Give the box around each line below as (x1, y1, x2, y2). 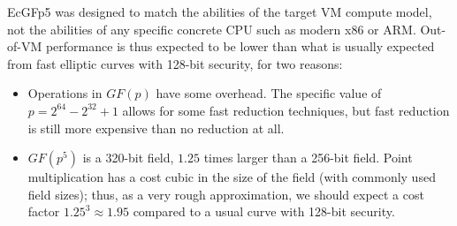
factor (27, 202, 60, 221)
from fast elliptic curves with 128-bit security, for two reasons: (7, 54, 343, 72)
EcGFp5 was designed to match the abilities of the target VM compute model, (7, 3, 432, 20)
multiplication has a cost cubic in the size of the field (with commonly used (27, 168, 436, 186)
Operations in (27, 84, 103, 102)
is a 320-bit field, (82, 148, 174, 167)
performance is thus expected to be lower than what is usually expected (45, 37, 435, 56)
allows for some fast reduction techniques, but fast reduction (122, 101, 450, 119)
